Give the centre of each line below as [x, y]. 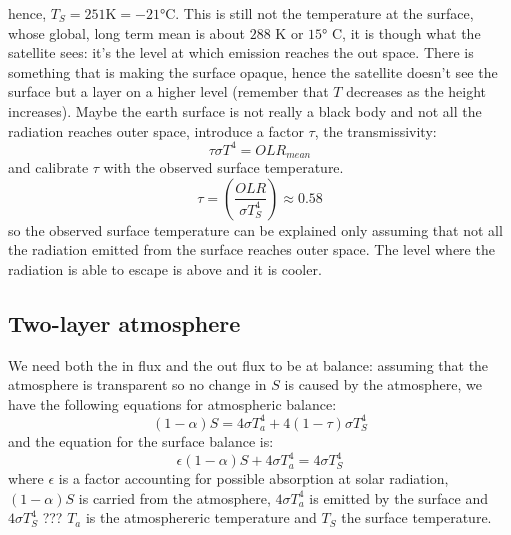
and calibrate [48, 167]
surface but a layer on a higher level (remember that [168, 91]
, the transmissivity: [375, 130]
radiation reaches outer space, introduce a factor [156, 130]
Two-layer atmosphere [124, 322]
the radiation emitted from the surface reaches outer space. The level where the [251, 249]
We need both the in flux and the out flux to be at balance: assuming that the [248, 364]
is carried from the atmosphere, [174, 497]
